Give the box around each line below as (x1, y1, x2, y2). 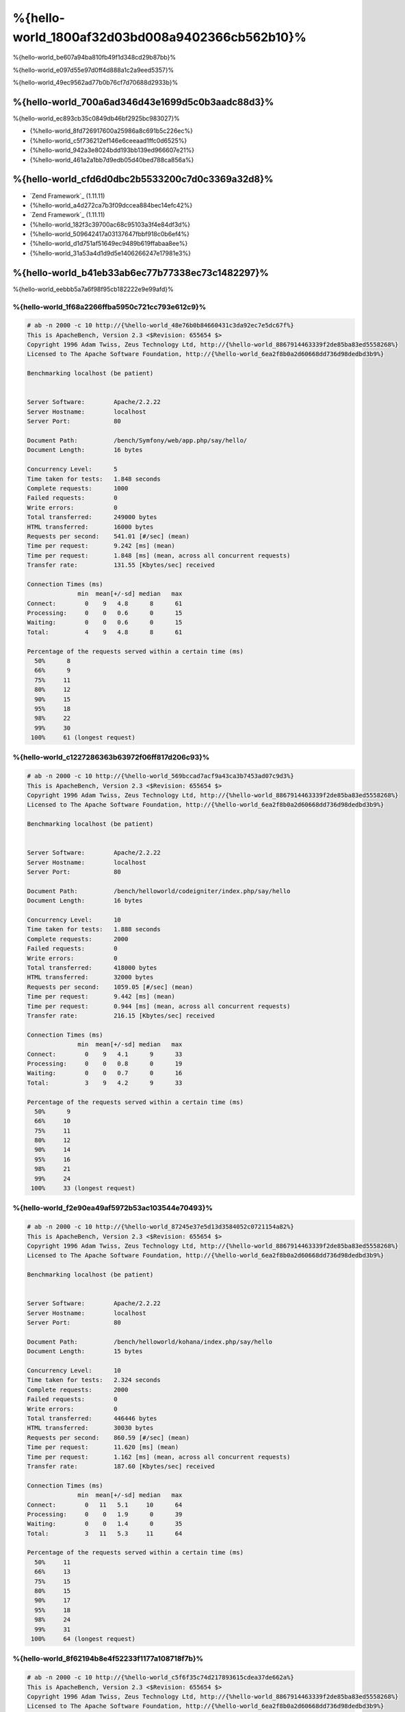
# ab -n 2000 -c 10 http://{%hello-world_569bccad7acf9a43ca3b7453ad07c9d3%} (27, 772, 294, 780)
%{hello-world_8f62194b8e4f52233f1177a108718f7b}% (12, 1654, 204, 1663)
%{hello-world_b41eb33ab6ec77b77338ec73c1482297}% (12, 267, 270, 279)
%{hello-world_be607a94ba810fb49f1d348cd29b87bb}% (12, 53, 177, 62)
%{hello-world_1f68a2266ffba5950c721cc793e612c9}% (12, 302, 207, 312)
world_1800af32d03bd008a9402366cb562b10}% (12, 29, 307, 45)
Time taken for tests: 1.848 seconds (27, 475, 161, 483)
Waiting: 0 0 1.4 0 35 (27, 1520, 183, 1528)
